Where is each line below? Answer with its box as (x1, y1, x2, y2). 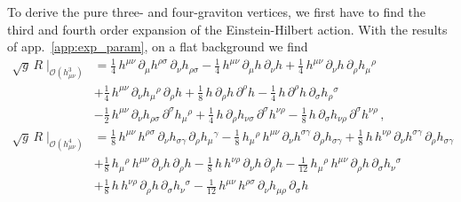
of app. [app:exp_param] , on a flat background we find (7, 37, 308, 56)
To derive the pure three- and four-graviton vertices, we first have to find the (7, 3, 425, 20)
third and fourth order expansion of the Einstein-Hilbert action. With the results (7, 19, 448, 38)
